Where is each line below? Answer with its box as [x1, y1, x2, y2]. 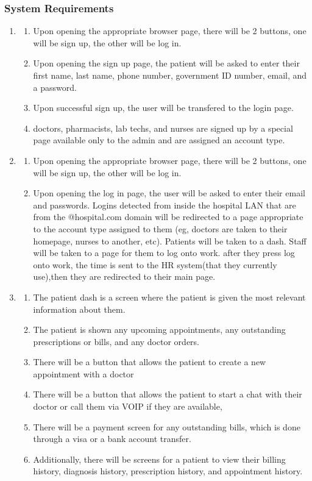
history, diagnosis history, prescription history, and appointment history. [33, 465, 303, 477]
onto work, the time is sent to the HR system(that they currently [33, 258, 277, 271]
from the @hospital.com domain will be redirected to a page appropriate [33, 210, 303, 223]
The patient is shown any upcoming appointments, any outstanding [33, 323, 286, 336]
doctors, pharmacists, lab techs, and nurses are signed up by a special [33, 121, 293, 134]
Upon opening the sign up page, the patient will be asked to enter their [33, 57, 300, 69]
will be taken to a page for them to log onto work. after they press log [33, 246, 295, 259]
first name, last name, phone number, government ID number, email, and [33, 69, 307, 81]
